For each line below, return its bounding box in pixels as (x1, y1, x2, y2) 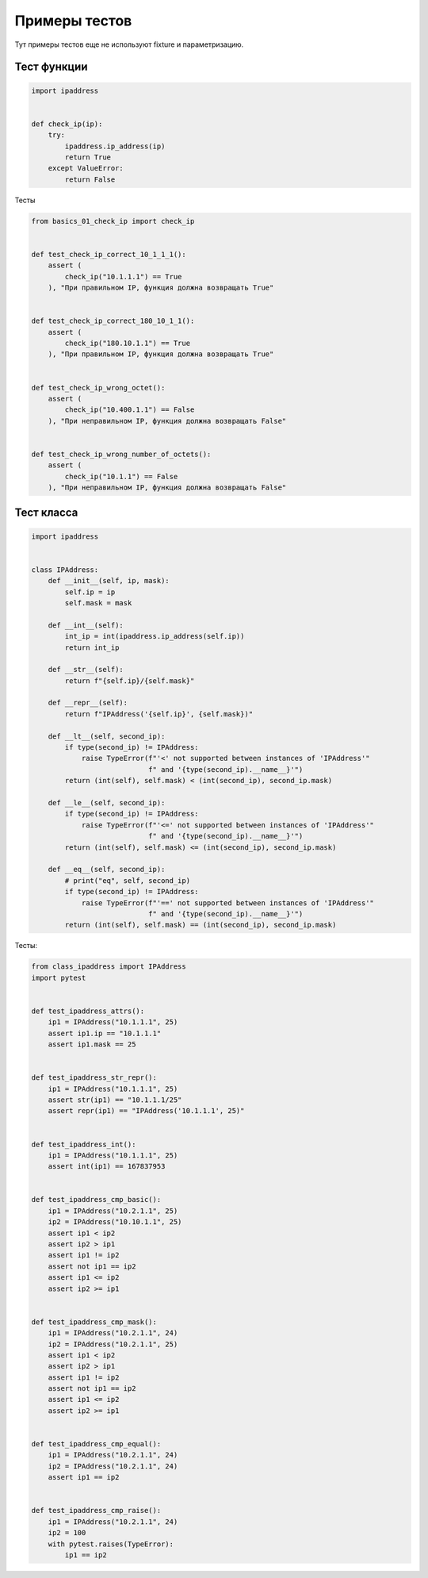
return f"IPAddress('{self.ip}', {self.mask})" (64, 709, 254, 718)
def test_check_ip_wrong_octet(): (31, 383, 166, 392)
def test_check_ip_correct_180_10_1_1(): (31, 317, 195, 325)
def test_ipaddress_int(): (31, 1139, 136, 1149)
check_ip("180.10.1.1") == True (64, 338, 190, 347)
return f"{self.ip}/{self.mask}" (64, 676, 195, 685)
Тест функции (14, 60, 88, 74)
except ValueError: (48, 163, 124, 173)
